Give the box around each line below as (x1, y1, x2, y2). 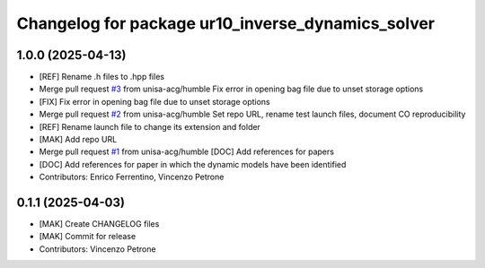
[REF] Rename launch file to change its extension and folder (39, 121, 260, 132)
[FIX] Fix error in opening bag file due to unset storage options (39, 96, 270, 107)
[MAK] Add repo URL (39, 134, 118, 145)
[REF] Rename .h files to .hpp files (39, 72, 165, 82)
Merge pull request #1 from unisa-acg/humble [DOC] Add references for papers (39, 146, 334, 157)
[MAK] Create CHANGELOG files (39, 219, 160, 229)
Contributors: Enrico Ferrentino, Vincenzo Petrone (39, 171, 225, 183)
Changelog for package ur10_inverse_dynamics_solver (16, 13, 436, 33)
